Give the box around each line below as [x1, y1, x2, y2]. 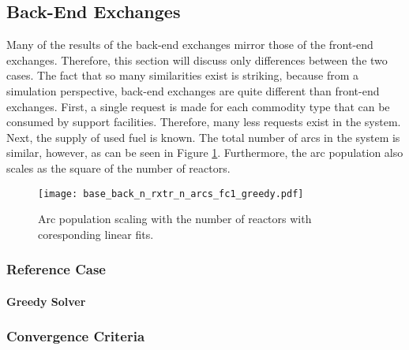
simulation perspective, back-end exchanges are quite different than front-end [6, 82, 380, 99]
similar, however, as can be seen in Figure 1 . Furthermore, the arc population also [6, 144, 403, 161]
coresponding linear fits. [38, 225, 154, 242]
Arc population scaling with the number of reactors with [38, 210, 312, 227]
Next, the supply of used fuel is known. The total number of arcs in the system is [6, 128, 400, 145]
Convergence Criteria [6, 326, 145, 346]
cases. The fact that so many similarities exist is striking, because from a [6, 67, 359, 84]
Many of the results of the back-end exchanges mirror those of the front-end [6, 36, 373, 53]
